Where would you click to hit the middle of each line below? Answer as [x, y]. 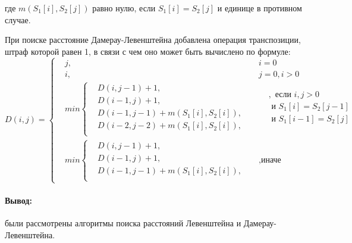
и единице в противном [260, 8]
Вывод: [18, 200]
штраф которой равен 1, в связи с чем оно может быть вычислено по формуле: [148, 51]
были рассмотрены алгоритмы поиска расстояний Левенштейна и [123, 223]
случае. [18, 19]
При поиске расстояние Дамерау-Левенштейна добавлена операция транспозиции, [153, 40]
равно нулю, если [124, 8]
